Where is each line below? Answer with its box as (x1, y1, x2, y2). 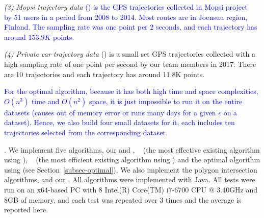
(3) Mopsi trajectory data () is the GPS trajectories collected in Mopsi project (4, 2, 248, 12)
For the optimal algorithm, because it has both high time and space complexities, (4, 86, 258, 96)
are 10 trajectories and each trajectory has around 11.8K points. (4, 68, 205, 79)
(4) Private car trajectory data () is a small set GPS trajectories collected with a (4, 49, 255, 59)
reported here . (4, 204, 48, 215)
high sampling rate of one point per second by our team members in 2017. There (4, 58, 256, 69)
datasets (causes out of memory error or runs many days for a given (4, 107, 216, 117)
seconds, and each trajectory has (155, 21, 257, 32)
